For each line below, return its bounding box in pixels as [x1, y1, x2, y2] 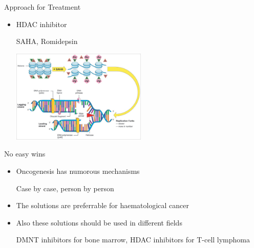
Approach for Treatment [4, 2, 81, 12]
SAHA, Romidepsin [16, 36, 78, 47]
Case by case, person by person [16, 183, 114, 193]
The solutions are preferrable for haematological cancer [16, 200, 189, 211]
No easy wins [4, 148, 46, 159]
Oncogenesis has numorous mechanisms [16, 165, 140, 176]
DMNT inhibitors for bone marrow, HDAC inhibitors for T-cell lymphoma [16, 234, 250, 245]
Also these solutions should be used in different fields [16, 217, 182, 228]
